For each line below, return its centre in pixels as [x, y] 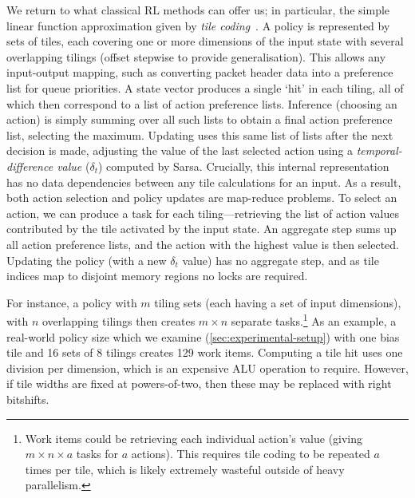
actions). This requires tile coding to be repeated [251, 454]
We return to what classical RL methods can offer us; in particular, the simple [198, 10]
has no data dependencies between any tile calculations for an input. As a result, [204, 182]
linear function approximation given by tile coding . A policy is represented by [198, 25]
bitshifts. [28, 399]
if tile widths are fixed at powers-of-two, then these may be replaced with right [199, 383]
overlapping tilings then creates [119, 320]
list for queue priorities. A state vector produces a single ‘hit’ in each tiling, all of [205, 87]
